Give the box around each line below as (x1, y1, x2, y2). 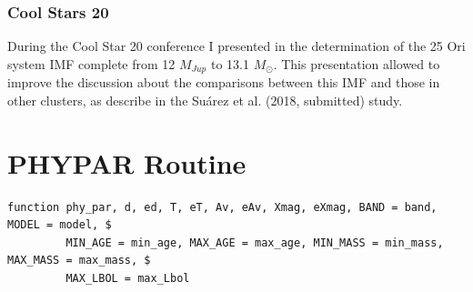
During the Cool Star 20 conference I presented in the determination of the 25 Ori (7, 36, 466, 55)
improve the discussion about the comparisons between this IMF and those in (7, 73, 440, 92)
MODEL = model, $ (7, 218, 112, 232)
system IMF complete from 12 (7, 54, 176, 73)
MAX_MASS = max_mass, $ (7, 254, 151, 267)
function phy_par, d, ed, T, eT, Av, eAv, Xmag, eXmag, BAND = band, (7, 200, 438, 214)
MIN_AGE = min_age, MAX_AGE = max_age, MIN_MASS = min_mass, (65, 236, 444, 249)
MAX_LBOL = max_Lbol (65, 271, 190, 285)
